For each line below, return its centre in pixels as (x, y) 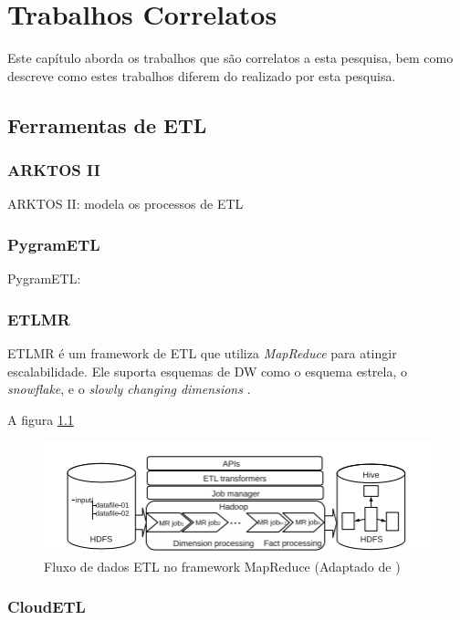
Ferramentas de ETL (107, 124)
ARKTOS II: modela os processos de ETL (125, 204)
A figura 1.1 (41, 419)
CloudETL (47, 607)
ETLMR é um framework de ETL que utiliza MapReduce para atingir (202, 352)
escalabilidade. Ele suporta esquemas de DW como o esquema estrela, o (207, 371)
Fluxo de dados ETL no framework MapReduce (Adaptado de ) (222, 566)
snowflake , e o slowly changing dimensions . (129, 389)
